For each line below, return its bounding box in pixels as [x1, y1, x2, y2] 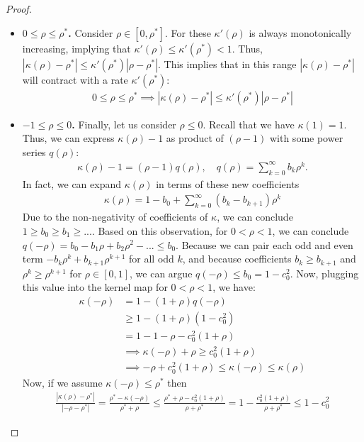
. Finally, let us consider [72, 116, 176, 131]
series [22, 144, 46, 159]
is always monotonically [249, 25, 352, 40]
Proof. [6, 1, 32, 16]
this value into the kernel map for [22, 280, 168, 294]
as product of [166, 131, 224, 145]
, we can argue [130, 265, 193, 280]
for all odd [129, 251, 174, 266]
